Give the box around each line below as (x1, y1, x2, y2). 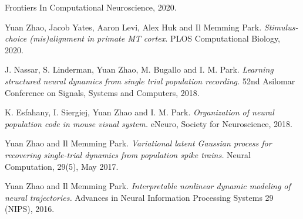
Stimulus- (264, 20, 298, 33)
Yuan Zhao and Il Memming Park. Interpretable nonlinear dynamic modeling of (5, 180, 291, 192)
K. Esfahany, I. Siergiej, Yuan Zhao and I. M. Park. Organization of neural (5, 106, 274, 118)
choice (5, 32, 27, 45)
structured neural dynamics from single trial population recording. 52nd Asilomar (5, 74, 295, 87)
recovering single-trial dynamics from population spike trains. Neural (5, 148, 251, 160)
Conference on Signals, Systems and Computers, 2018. (5, 86, 200, 98)
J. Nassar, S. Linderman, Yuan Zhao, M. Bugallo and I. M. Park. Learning (5, 63, 274, 76)
